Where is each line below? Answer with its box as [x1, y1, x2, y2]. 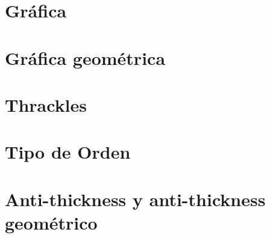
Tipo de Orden [5, 139, 131, 164]
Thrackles [5, 92, 87, 117]
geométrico [5, 210, 98, 234]
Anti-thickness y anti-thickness [5, 186, 266, 211]
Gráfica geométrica [5, 45, 166, 70]
